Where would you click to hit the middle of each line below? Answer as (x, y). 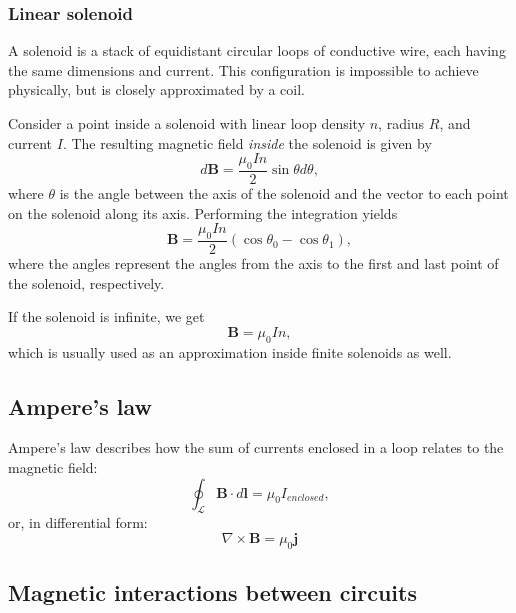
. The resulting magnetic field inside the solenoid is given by (247, 142)
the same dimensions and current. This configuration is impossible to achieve (243, 69)
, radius (401, 123)
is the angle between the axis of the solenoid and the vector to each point (284, 193)
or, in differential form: (78, 522)
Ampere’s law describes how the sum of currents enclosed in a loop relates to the (256, 447)
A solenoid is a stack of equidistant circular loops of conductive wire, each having (257, 50)
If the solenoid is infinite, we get (106, 316)
